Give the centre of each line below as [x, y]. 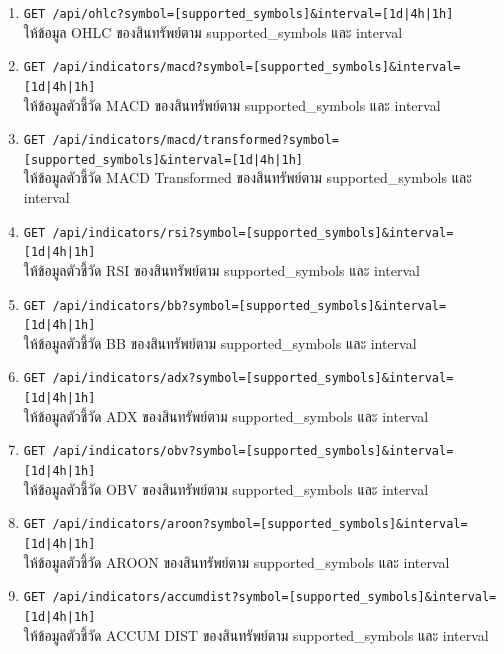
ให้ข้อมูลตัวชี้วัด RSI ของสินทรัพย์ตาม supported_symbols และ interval [221, 269]
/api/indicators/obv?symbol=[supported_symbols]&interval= [253, 451]
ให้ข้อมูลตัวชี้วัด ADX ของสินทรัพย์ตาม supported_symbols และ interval [226, 415]
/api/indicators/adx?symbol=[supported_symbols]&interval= [253, 378]
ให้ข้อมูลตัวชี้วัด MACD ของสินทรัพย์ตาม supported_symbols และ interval [232, 104]
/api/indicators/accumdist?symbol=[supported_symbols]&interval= [274, 597]
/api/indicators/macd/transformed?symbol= [195, 140]
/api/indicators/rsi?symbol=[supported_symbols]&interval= [253, 232]
